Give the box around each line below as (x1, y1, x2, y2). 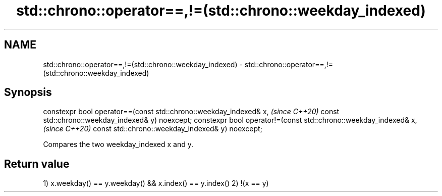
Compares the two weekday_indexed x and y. (43, 140, 193, 149)
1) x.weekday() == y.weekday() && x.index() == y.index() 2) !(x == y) (43, 179, 269, 188)
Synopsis (4, 86, 52, 99)
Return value (4, 157, 70, 170)
